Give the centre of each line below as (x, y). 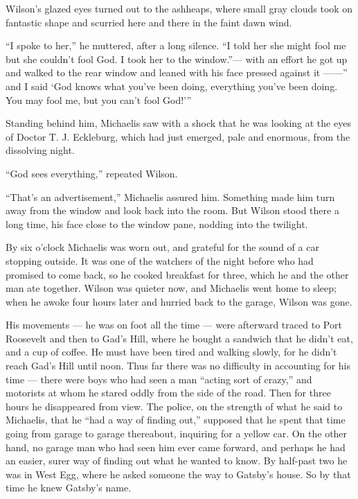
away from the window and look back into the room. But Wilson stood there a (172, 210)
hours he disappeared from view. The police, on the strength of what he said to (174, 406)
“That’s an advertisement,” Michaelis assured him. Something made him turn (170, 196)
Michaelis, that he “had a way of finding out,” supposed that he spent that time (176, 420)
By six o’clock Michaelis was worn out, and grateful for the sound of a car (162, 247)
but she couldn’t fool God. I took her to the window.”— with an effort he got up (177, 59)
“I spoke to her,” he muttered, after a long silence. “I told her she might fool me (176, 45)
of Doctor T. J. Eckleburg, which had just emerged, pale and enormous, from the (178, 136)
